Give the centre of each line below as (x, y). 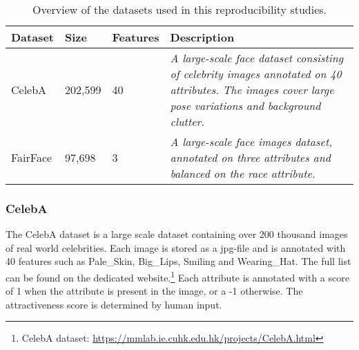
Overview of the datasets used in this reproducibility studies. (179, 9)
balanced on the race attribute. (243, 173)
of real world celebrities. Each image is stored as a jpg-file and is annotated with (176, 247)
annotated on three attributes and (250, 157)
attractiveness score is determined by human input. (114, 304)
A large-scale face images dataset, (251, 141)
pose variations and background (245, 105)
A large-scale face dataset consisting (257, 58)
